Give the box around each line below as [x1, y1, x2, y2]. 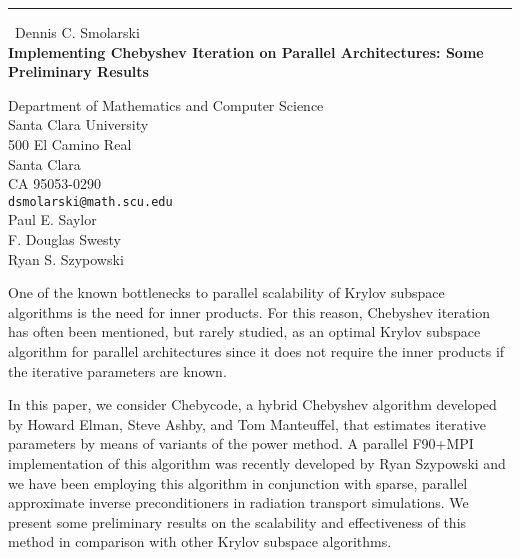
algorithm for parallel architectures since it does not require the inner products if [8, 340, 505, 361]
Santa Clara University [8, 114, 149, 135]
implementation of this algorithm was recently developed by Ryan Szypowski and [8, 452, 506, 473]
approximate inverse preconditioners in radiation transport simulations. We [8, 492, 469, 513]
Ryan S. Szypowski [8, 248, 124, 269]
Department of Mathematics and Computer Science [8, 94, 324, 115]
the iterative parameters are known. [8, 360, 227, 381]
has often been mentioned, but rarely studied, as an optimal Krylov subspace [8, 321, 481, 342]
